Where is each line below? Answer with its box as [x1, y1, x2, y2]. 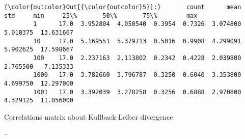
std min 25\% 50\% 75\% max [4, 12, 198, 19]
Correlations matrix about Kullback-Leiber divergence [4, 111, 173, 122]
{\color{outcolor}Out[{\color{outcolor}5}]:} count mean [4, 4, 241, 11]
